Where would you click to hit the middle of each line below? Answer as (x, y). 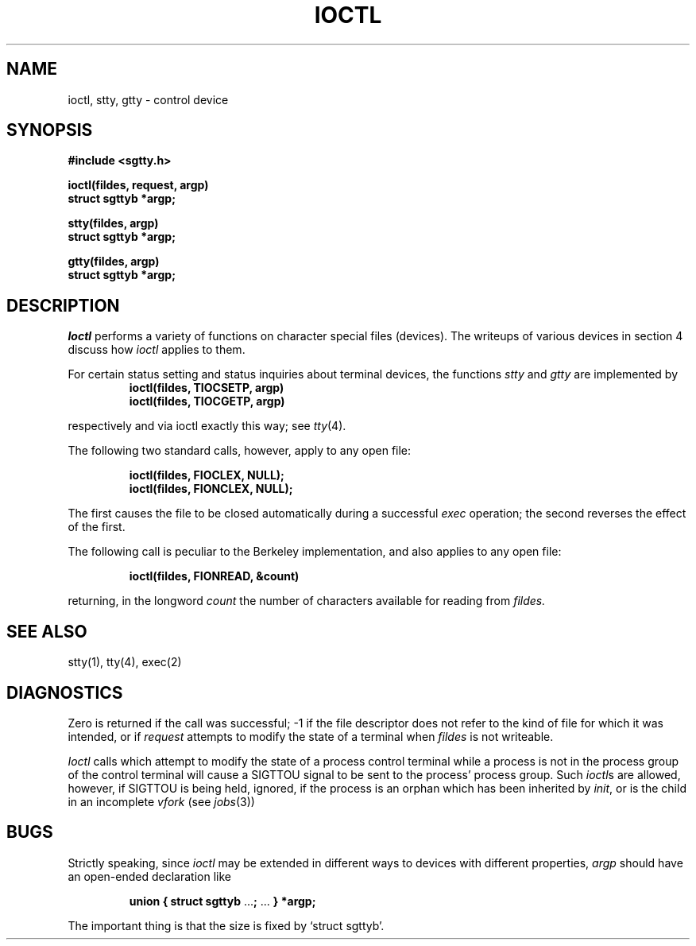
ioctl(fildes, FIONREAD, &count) (214, 576)
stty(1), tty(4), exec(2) (125, 662)
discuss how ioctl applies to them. (157, 350)
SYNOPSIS (50, 130)
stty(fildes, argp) (113, 223)
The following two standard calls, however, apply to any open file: (240, 451)
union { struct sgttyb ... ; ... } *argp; (222, 901)
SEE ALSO (47, 631)
